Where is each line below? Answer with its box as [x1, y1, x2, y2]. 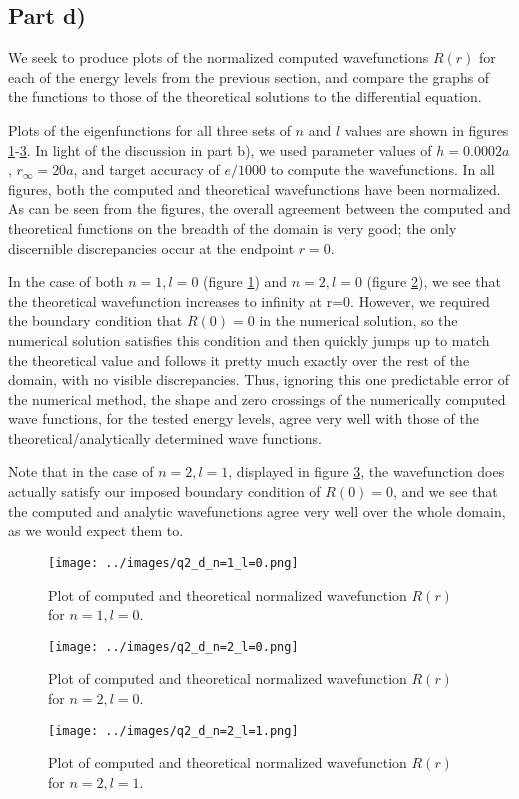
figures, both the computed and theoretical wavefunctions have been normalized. [8, 178, 501, 199]
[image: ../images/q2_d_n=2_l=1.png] [48, 723, 299, 738]
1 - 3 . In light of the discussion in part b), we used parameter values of [8, 139, 432, 160]
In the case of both [8, 271, 124, 292]
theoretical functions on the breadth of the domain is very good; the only [8, 217, 457, 238]
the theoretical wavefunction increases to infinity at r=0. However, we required [8, 290, 490, 311]
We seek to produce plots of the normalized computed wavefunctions [8, 47, 429, 68]
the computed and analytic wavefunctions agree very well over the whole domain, [8, 500, 506, 521]
